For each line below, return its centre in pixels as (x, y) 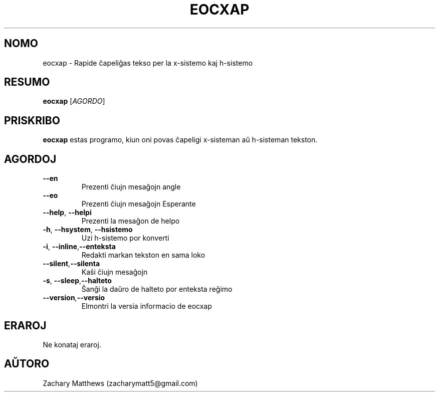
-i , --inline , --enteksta (79, 247)
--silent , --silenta (71, 264)
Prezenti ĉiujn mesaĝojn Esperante (139, 204)
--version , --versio (74, 298)
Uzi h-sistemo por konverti (125, 238)
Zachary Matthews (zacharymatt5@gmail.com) (120, 383)
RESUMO (27, 82)
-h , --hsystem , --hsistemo (88, 230)
